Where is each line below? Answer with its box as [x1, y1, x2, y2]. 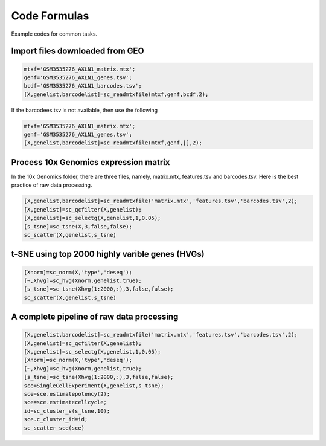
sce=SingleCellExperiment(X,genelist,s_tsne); [24, 382, 164, 389]
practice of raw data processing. [11, 181, 92, 189]
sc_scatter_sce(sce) [24, 424, 85, 431]
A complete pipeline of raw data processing [11, 312, 179, 322]
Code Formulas [11, 9, 89, 22]
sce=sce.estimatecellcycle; [24, 399, 107, 406]
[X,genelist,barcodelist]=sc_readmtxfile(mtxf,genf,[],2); [24, 140, 202, 146]
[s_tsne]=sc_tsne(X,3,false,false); [24, 223, 133, 230]
